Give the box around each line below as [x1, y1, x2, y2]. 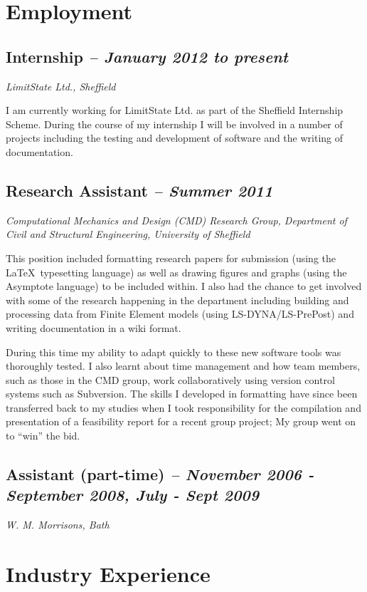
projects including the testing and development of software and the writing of [6, 130, 344, 145]
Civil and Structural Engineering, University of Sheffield [6, 227, 250, 242]
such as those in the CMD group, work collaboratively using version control [6, 372, 335, 387]
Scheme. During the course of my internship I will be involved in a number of [6, 116, 343, 131]
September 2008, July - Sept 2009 [6, 484, 260, 506]
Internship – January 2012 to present [6, 45, 288, 67]
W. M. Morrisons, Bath [6, 517, 110, 532]
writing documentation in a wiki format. [6, 320, 181, 335]
